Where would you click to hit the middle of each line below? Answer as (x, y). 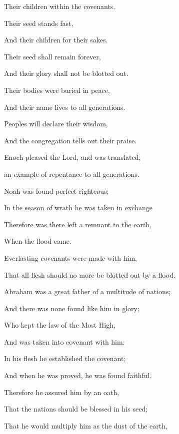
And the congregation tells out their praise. (70, 140)
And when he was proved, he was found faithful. (78, 375)
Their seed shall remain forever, (52, 56)
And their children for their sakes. (56, 40)
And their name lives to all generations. (65, 107)
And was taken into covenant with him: (64, 341)
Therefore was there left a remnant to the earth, (78, 224)
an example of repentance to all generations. (72, 174)
